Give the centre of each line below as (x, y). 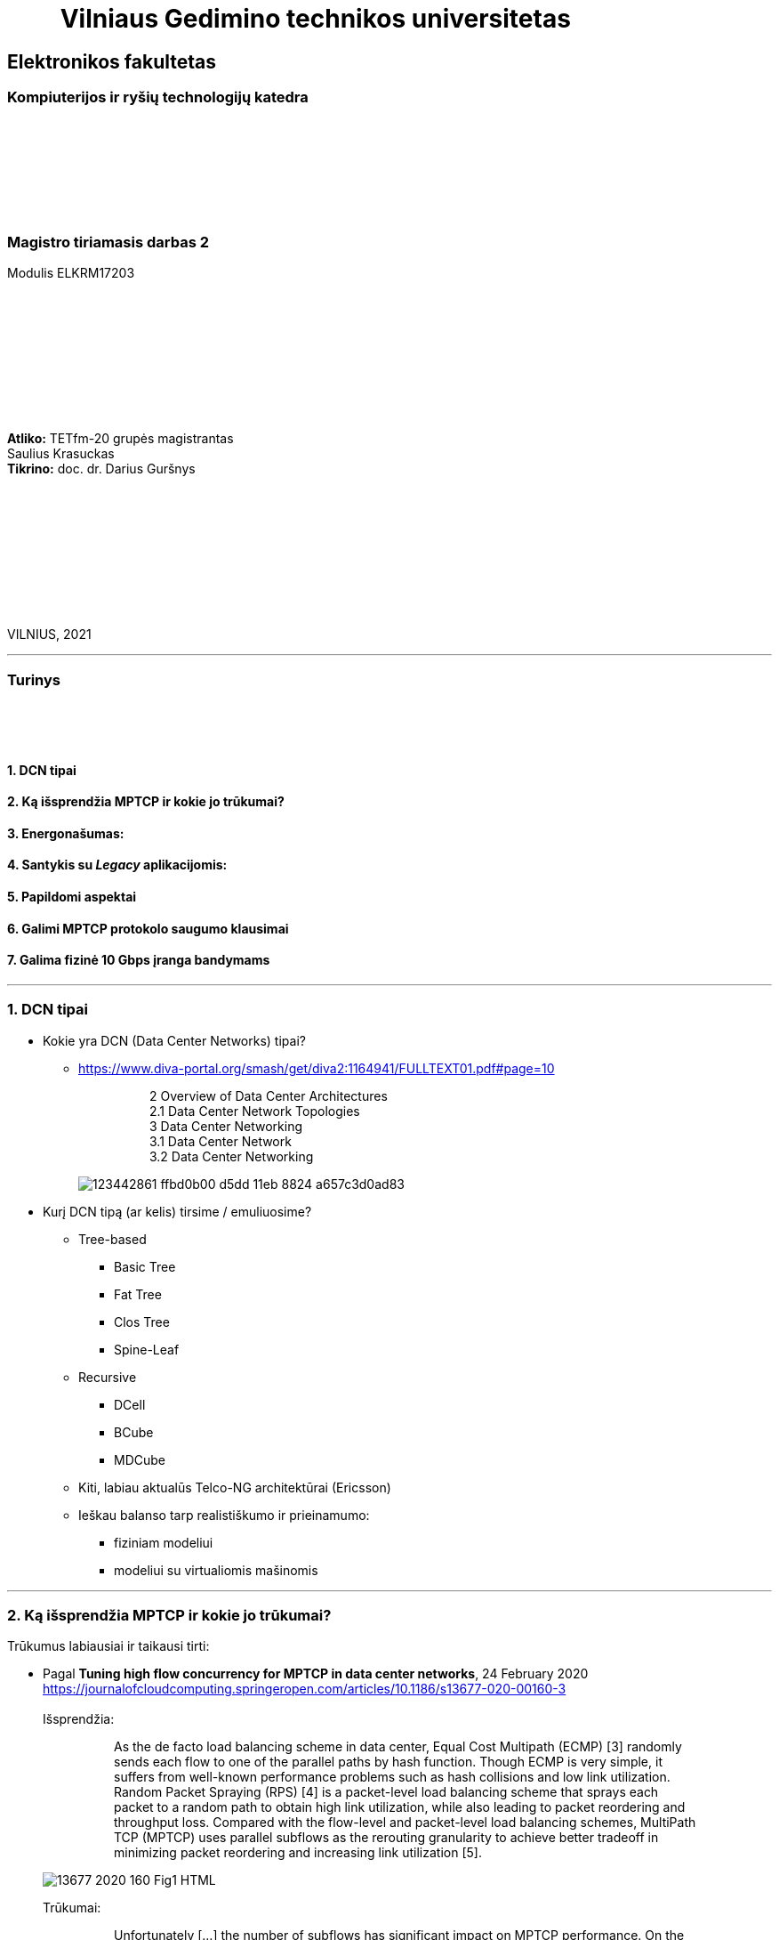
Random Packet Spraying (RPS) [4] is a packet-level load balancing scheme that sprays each (386, 1792)
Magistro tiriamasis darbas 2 (108, 242)
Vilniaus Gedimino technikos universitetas (315, 19)
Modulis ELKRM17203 (71, 273)
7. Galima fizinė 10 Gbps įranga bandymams (139, 960)
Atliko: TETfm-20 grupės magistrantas (120, 439)
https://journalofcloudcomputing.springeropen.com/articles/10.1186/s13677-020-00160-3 (305, 1689)
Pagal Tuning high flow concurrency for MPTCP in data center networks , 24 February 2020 (316, 1674)
